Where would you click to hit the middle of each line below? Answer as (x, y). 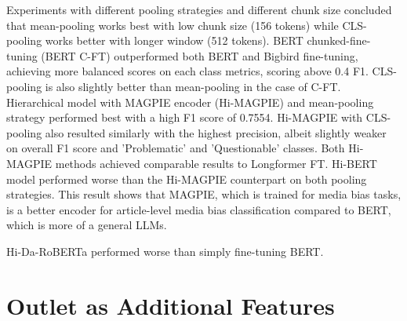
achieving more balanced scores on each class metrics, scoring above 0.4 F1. (187, 71)
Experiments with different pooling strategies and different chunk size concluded (199, 9)
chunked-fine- (339, 40)
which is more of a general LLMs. (87, 225)
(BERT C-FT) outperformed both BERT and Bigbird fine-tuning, (200, 55)
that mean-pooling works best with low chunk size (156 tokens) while (173, 25)
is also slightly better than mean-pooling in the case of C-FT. (193, 86)
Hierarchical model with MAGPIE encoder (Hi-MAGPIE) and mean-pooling (190, 102)
